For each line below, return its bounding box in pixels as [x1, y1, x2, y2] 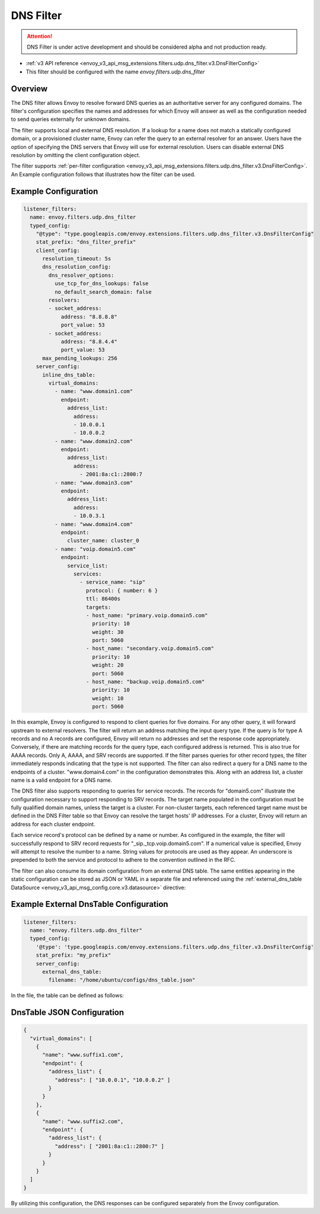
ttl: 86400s [86, 596, 121, 602]
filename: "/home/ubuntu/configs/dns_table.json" [48, 977, 196, 983]
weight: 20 [92, 662, 124, 669]
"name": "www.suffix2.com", [42, 1118, 124, 1124]
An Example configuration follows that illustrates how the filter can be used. [11, 171, 196, 178]
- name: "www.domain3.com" [54, 479, 133, 486]
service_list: [67, 562, 108, 569]
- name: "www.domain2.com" [54, 437, 133, 445]
